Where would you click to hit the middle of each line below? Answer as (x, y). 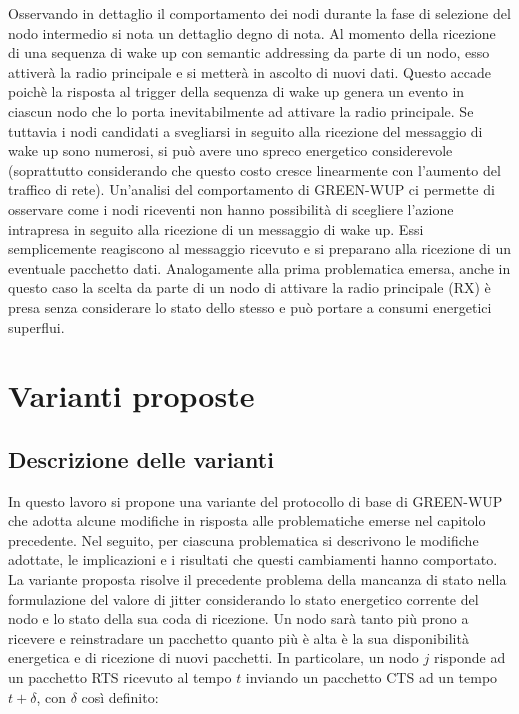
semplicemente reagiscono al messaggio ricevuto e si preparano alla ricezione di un (259, 248)
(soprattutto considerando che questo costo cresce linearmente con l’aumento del (254, 169)
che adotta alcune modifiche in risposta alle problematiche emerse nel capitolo (247, 520)
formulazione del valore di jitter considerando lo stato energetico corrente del (243, 598)
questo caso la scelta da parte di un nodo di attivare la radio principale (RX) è (249, 287)
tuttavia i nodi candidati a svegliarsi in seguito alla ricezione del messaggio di (245, 130)
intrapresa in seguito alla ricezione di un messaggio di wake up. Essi (216, 228)
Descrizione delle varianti (141, 458)
